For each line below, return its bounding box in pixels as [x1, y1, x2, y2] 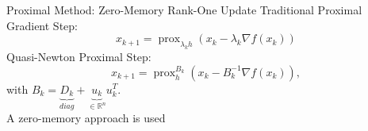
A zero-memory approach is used [6, 110, 166, 126]
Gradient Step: [6, 17, 78, 33]
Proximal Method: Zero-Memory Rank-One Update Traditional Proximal [6, 2, 362, 17]
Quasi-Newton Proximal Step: [6, 48, 151, 64]
